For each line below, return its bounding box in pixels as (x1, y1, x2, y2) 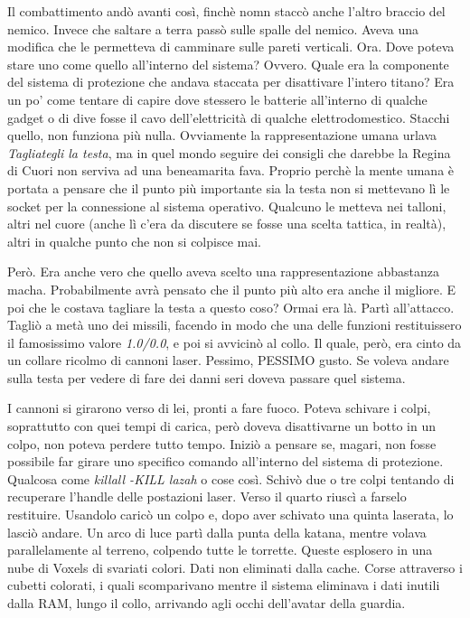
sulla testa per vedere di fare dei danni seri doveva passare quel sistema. (7, 368, 406, 387)
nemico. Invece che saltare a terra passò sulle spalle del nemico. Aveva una (7, 19, 419, 38)
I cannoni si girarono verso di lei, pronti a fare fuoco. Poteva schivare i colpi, (7, 398, 431, 417)
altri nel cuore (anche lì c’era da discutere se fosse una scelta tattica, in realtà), (7, 214, 446, 233)
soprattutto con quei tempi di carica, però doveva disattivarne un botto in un (7, 417, 437, 435)
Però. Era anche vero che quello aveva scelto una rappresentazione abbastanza (7, 262, 439, 281)
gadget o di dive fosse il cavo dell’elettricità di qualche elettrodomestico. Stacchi (7, 108, 450, 126)
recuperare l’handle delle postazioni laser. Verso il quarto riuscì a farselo (7, 487, 407, 506)
